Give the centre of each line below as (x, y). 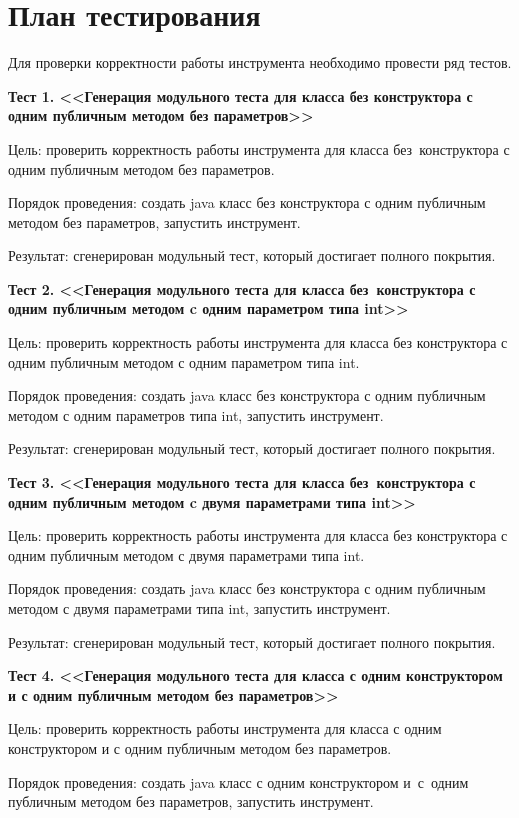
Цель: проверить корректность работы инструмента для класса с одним (225, 728)
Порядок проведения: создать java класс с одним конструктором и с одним (238, 781)
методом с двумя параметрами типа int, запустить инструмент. (199, 608)
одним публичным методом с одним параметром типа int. (184, 361)
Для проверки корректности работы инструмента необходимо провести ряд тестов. (260, 62)
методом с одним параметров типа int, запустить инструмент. (196, 414)
